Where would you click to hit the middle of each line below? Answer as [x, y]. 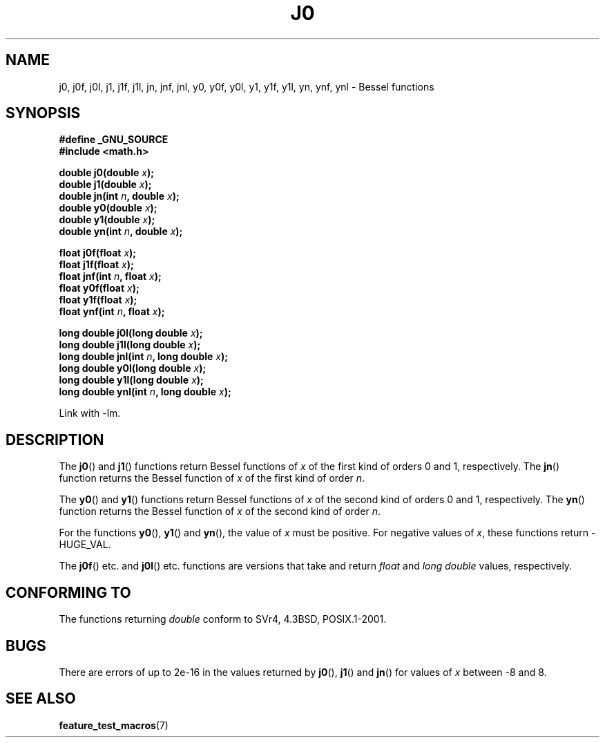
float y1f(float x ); [98, 300]
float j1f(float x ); [96, 265]
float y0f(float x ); [99, 288]
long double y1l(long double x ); [131, 380]
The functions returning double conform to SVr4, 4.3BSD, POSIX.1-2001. [223, 619]
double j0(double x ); [106, 173]
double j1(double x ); [105, 185]
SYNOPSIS [43, 113]
